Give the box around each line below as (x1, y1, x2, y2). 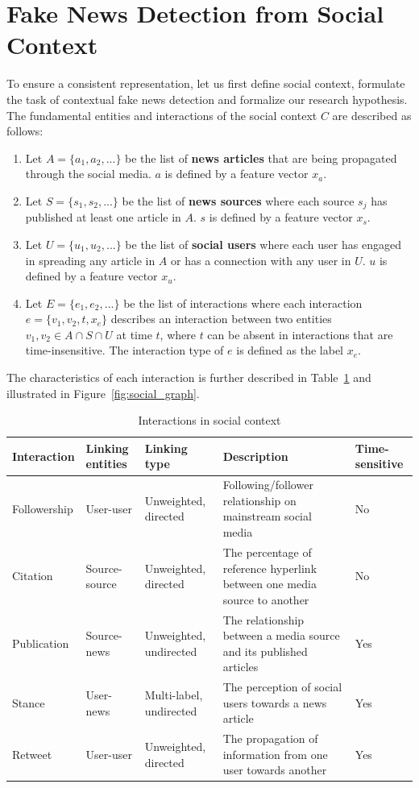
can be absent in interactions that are (207, 326, 393, 342)
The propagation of (222, 730, 318, 747)
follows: (6, 122, 44, 139)
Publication (12, 634, 69, 651)
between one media (222, 575, 317, 592)
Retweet (12, 745, 52, 762)
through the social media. (25, 165, 151, 182)
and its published (222, 642, 308, 659)
